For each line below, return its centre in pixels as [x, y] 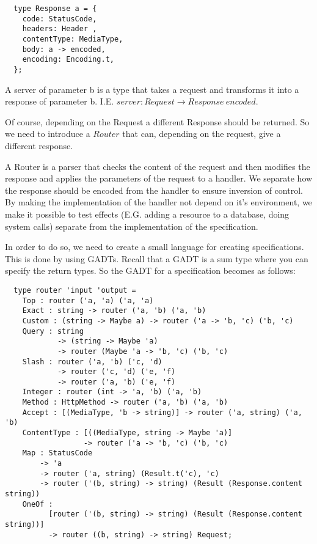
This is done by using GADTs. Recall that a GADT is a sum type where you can [157, 258]
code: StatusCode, [60, 19]
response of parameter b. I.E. [60, 101]
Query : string [53, 331]
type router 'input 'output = [75, 290]
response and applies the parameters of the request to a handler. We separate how [159, 178]
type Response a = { [55, 9]
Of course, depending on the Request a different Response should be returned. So [157, 121]
